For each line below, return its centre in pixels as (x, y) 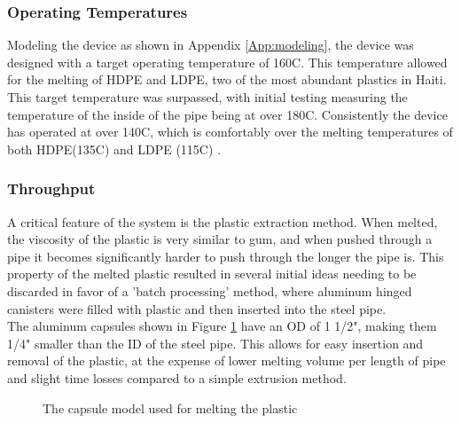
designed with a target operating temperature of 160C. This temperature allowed (227, 62)
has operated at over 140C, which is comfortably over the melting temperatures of (230, 132)
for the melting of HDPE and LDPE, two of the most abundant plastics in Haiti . (227, 79)
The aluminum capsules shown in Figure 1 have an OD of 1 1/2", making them (222, 326)
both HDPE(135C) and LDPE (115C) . (114, 149)
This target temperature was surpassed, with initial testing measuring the (207, 97)
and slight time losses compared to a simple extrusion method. (177, 377)
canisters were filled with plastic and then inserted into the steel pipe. (197, 308)
